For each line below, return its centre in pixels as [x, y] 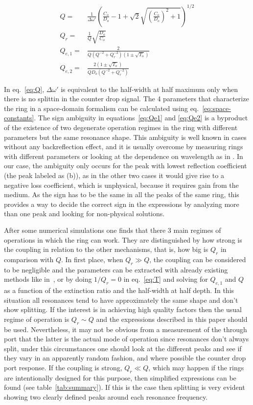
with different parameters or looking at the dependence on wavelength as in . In [124, 156]
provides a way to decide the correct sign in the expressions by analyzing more [122, 204]
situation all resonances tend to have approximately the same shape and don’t [121, 300]
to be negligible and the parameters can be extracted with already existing [116, 269]
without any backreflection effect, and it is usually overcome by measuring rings [124, 146]
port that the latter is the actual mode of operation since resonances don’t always [126, 339]
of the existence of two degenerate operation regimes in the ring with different [121, 127]
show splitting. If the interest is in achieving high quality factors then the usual [123, 309]
